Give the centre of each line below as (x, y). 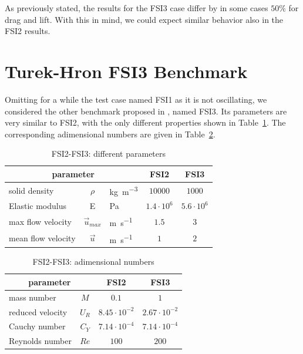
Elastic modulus (38, 206)
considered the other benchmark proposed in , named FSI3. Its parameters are (146, 111)
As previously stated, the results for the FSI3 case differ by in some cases (137, 8)
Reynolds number (40, 341)
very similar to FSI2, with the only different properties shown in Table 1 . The (145, 122)
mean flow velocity (42, 238)
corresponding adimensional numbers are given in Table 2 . (110, 134)
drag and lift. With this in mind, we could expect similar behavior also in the (144, 19)
